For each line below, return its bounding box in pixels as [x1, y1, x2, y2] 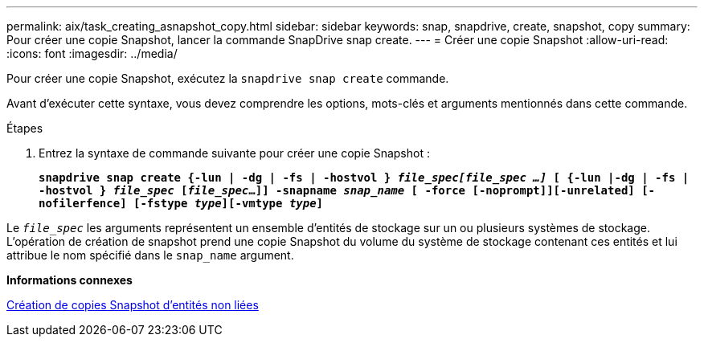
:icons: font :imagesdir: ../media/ [6, 47, 178, 60]
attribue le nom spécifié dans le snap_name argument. [6, 248, 294, 262]
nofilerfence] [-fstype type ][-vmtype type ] [39, 197, 324, 210]
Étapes [6, 121, 43, 135]
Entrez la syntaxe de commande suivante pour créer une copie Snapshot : [39, 146, 430, 160]
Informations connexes [6, 273, 133, 287]
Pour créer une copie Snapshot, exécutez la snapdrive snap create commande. [6, 71, 449, 85]
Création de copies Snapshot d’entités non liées [6, 298, 259, 312]
